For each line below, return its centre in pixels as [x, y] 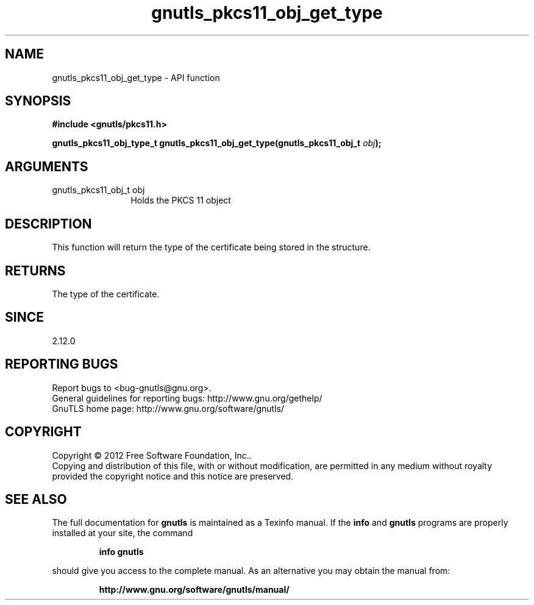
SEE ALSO [36, 499]
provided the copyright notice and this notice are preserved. [173, 476]
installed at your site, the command [123, 533]
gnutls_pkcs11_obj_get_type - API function [136, 77]
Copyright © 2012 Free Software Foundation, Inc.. [152, 455]
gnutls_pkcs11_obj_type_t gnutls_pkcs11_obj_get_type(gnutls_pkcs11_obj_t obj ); [217, 143]
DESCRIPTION [48, 224]
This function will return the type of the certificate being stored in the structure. [211, 247]
